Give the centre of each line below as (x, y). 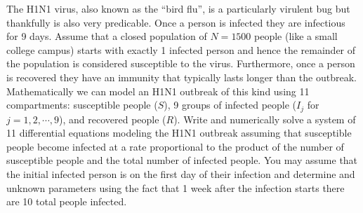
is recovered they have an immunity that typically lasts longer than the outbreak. (181, 77)
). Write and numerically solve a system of (265, 119)
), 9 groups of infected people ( (230, 105)
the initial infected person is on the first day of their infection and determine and (181, 173)
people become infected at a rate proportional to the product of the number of (175, 146)
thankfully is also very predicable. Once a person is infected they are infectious (176, 22)
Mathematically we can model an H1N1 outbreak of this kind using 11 (158, 91)
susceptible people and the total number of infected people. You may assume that (182, 160)
